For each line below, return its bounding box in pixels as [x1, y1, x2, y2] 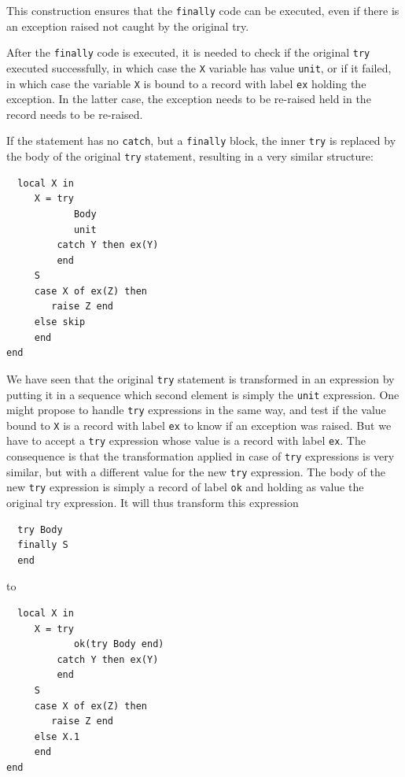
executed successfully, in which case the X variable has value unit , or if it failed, [6, 59, 392, 76]
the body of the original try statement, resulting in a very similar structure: [6, 148, 374, 165]
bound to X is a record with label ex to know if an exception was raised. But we [6, 416, 392, 433]
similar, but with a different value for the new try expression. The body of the [6, 463, 385, 479]
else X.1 [34, 731, 80, 742]
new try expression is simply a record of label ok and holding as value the [6, 479, 364, 495]
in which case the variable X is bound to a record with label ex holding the [6, 75, 366, 91]
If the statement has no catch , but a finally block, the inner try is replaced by [6, 132, 396, 149]
